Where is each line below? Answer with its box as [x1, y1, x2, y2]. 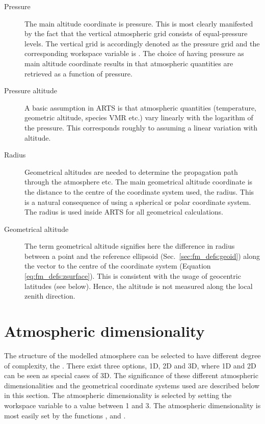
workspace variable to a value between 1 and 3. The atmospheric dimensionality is [4, 400, 261, 410]
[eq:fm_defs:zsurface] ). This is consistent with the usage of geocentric [24, 271, 241, 281]
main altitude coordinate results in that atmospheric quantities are [24, 58, 233, 68]
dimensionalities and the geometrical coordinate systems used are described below [4, 380, 260, 390]
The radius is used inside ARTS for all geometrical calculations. [24, 206, 223, 217]
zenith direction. [24, 290, 75, 301]
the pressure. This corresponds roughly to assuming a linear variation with [24, 122, 258, 132]
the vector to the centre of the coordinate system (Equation [24, 260, 211, 271]
